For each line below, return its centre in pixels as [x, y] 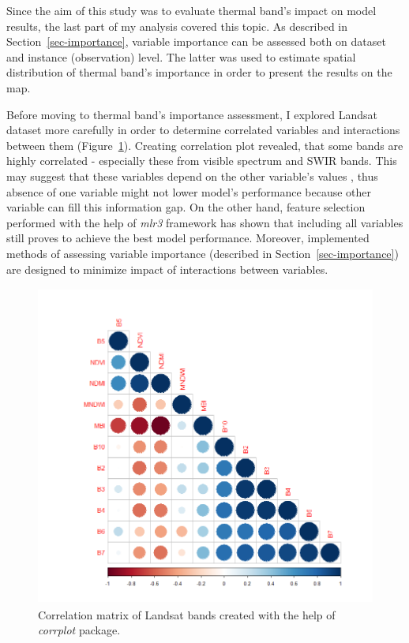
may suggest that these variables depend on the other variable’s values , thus [192, 176]
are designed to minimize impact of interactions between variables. [167, 269]
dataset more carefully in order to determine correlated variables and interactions [203, 130]
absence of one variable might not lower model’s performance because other [189, 191]
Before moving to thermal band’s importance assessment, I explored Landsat [192, 114]
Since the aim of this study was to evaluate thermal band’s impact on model [191, 10]
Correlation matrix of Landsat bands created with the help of [187, 614]
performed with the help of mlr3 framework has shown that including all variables [205, 222]
